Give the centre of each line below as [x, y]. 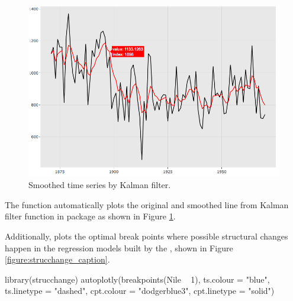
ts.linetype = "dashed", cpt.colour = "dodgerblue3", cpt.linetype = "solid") [140, 291]
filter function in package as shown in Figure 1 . [90, 216]
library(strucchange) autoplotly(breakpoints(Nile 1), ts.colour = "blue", [137, 279]
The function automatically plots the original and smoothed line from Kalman [147, 204]
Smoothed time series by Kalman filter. [100, 185]
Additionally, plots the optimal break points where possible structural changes [146, 236]
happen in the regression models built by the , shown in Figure [119, 247]
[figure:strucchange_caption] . [57, 259]
